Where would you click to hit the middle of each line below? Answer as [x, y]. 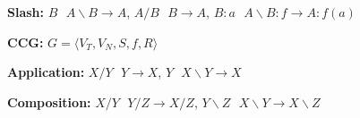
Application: [46, 72]
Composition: [49, 101]
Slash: [26, 12]
